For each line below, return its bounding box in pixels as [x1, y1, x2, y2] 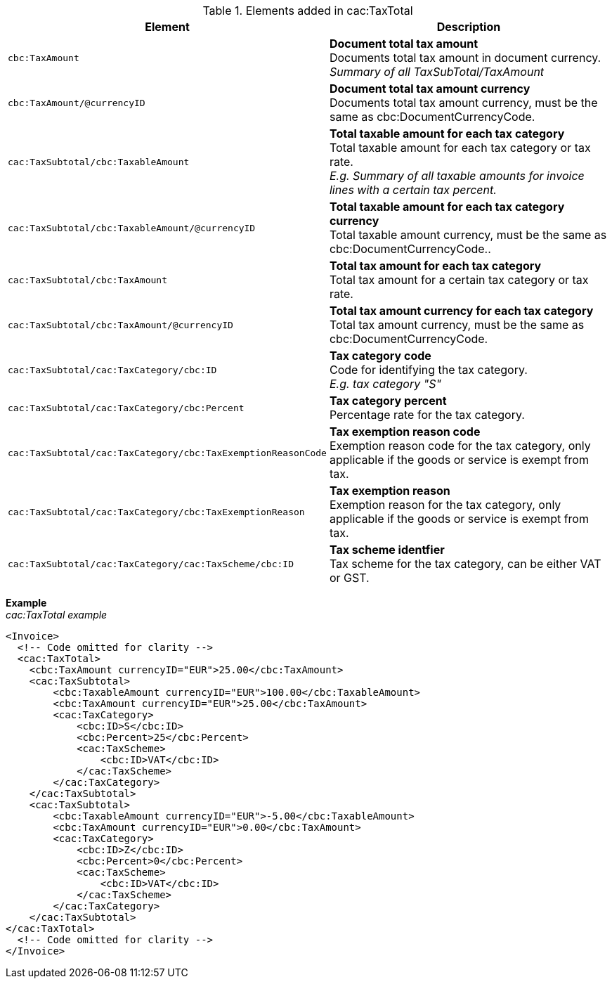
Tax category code [329, 349, 431, 363]
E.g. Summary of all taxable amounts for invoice [329, 169, 585, 183]
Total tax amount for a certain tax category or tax [329, 273, 589, 287]
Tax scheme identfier [329, 543, 445, 557]
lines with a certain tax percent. [329, 183, 497, 197]
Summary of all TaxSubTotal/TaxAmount [329, 65, 545, 79]
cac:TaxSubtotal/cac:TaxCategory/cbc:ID [8, 364, 217, 375]
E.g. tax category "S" [329, 377, 441, 391]
